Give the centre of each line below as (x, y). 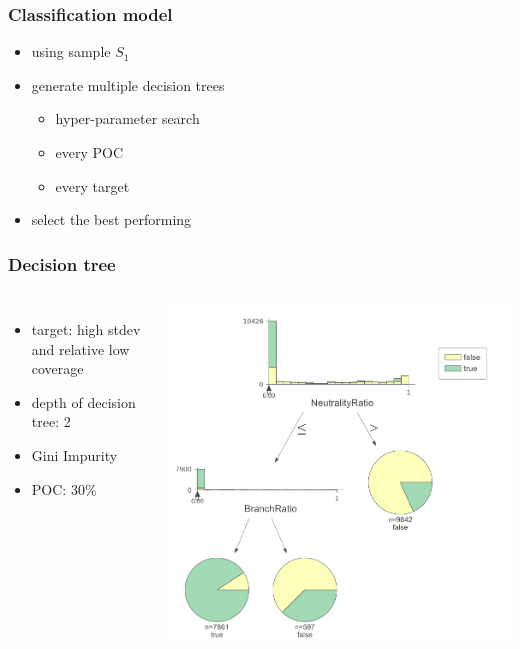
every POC (89, 152)
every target (92, 185)
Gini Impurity (74, 454)
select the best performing (111, 219)
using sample (71, 51)
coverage (57, 368)
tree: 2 (51, 421)
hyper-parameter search (127, 118)
